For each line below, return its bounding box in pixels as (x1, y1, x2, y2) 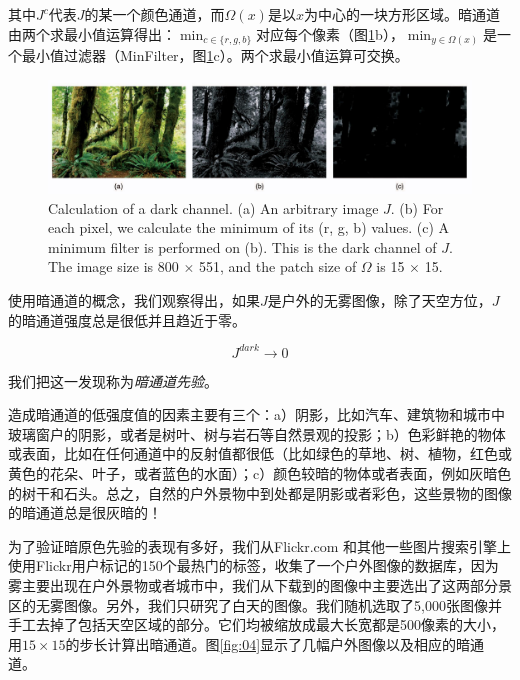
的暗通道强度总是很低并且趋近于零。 (8, 309, 246, 330)
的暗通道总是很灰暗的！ (8, 502, 162, 523)
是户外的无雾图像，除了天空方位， (267, 289, 492, 310)
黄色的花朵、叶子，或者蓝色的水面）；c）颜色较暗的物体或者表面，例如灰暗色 (8, 463, 512, 484)
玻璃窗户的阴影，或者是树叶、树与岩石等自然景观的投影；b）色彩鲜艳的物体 (8, 423, 506, 444)
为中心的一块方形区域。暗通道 (303, 4, 500, 24)
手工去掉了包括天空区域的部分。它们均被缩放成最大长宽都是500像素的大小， (8, 614, 505, 635)
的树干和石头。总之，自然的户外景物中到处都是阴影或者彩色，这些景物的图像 (8, 482, 512, 503)
